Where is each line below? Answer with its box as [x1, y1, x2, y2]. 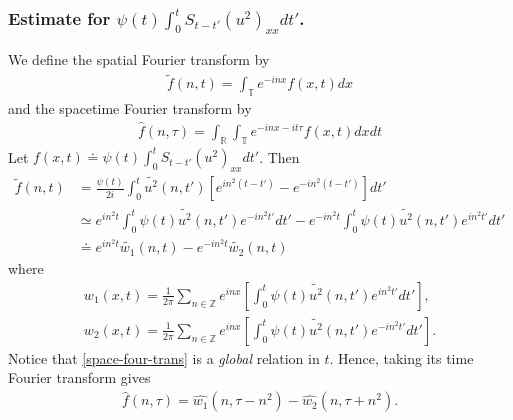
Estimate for [8, 5, 111, 30]
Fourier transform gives [8, 367, 151, 388]
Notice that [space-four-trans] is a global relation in [8, 347, 320, 368]
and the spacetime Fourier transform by [8, 98, 252, 119]
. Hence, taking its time [329, 347, 474, 368]
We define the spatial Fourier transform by [8, 49, 270, 70]
